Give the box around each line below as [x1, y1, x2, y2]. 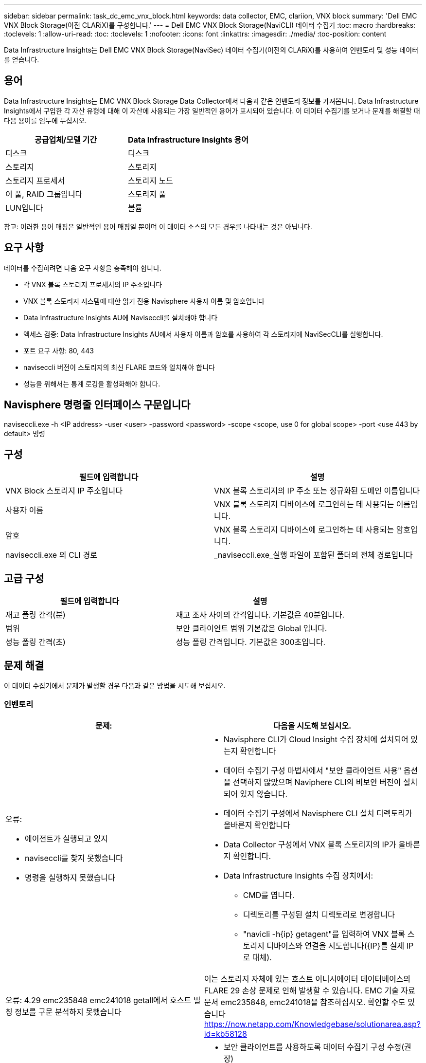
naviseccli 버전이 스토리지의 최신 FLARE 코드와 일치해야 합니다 [23, 363, 215, 371]
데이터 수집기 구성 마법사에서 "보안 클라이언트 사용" [223, 765, 402, 775]
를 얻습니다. [4, 55, 39, 64]
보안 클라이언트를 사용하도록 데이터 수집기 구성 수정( [223, 1042, 405, 1052]
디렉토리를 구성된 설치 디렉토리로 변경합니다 [243, 909, 395, 919]
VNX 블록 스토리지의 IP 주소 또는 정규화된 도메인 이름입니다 [214, 486, 420, 496]
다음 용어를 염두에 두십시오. [4, 116, 87, 125]
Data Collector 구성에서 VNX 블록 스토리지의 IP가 [223, 839, 396, 849]
